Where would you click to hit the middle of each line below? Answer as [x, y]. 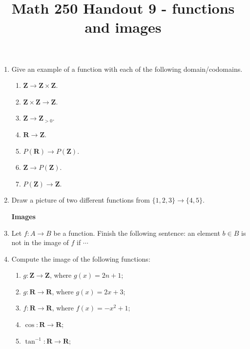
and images [123, 27]
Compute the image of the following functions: [81, 258]
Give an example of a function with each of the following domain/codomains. [127, 69]
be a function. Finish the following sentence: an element [137, 233]
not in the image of [40, 242]
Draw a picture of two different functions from [81, 200]
